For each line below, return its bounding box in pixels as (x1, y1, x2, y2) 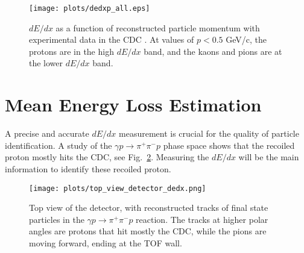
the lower (29, 57, 63, 69)
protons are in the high (29, 45, 114, 57)
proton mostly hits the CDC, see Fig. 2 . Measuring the (5, 151, 209, 163)
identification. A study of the (5, 139, 112, 151)
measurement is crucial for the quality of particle (119, 127, 299, 140)
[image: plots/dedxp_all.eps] (29, 4, 150, 13)
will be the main (238, 151, 299, 163)
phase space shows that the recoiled (163, 139, 295, 151)
